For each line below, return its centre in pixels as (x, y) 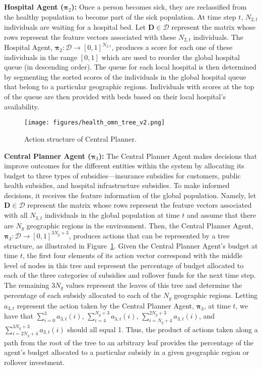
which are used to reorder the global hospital (171, 57)
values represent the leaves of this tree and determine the (154, 285)
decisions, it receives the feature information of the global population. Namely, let (130, 195)
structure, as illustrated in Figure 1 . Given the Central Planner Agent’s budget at (131, 245)
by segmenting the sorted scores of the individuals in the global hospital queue (125, 76)
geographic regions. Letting (216, 295)
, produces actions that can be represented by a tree (149, 235)
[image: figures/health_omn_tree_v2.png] (95, 123)
